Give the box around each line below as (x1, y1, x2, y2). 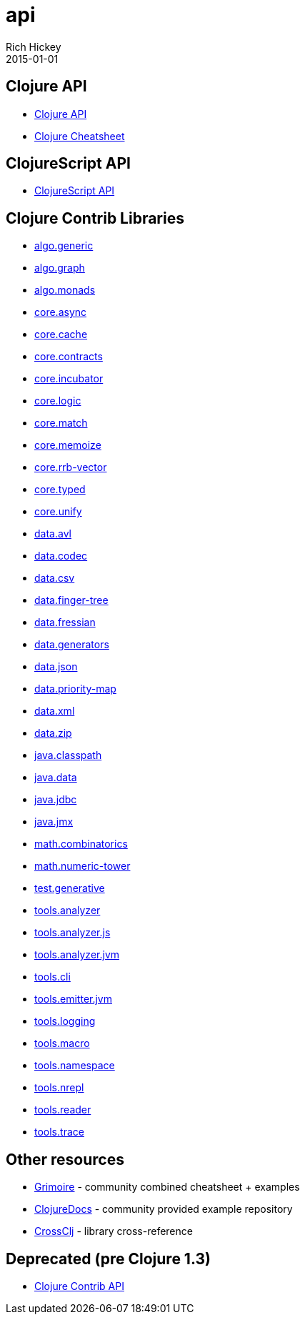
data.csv (34, 572, 75, 585)
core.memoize (34, 439, 101, 452)
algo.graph (34, 262, 85, 274)
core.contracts (34, 350, 103, 363)
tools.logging (34, 1015, 96, 1028)
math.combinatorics (34, 838, 128, 850)
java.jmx (34, 815, 74, 828)
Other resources (6, 1150, 124, 1168)
